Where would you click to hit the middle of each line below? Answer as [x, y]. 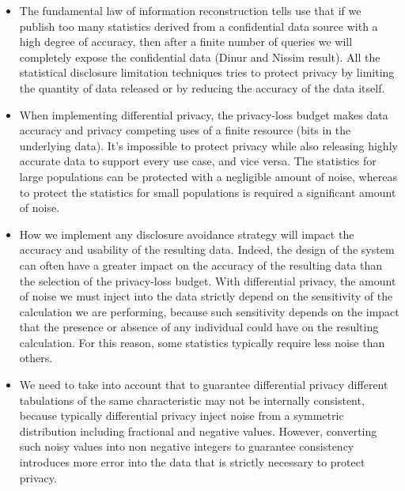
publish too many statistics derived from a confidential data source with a [199, 26]
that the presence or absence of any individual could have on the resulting [199, 327]
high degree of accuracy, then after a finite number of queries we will [186, 42]
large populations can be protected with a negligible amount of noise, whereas [208, 176]
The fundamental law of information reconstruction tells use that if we [190, 10]
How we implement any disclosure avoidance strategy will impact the [187, 234]
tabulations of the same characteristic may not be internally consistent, [192, 400]
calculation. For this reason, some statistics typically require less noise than [202, 342]
